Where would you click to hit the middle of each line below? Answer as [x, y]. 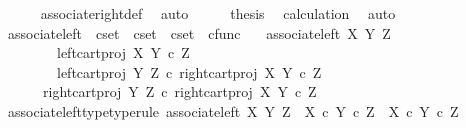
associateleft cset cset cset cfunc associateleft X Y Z [199, 32]
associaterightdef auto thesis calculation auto [218, 13]
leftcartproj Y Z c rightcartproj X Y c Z [189, 71]
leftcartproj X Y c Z [123, 52]
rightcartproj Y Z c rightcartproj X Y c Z [179, 91]
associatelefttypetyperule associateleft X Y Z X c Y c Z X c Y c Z [233, 110]
